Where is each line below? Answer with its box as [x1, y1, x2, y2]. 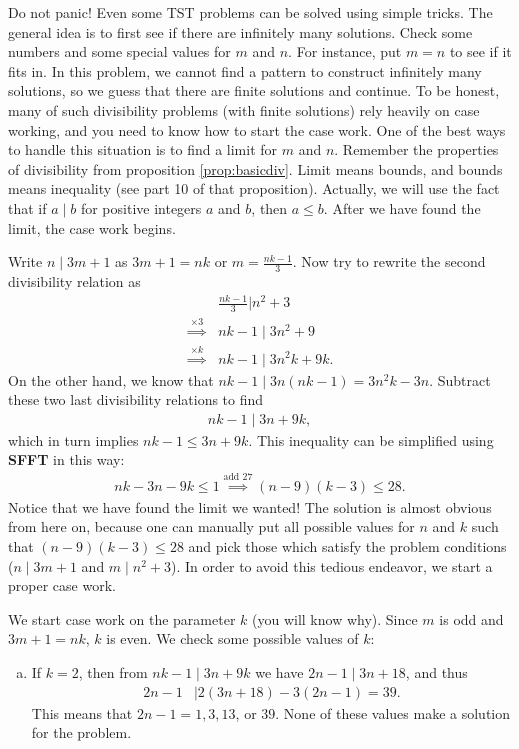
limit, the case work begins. [8, 217, 176, 238]
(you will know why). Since [252, 608, 418, 629]
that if [8, 197, 47, 218]
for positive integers [80, 197, 202, 218]
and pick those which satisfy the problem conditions [188, 536, 507, 556]
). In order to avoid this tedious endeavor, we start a [171, 555, 493, 576]
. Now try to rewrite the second [292, 251, 486, 272]
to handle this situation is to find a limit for [8, 139, 278, 160]
